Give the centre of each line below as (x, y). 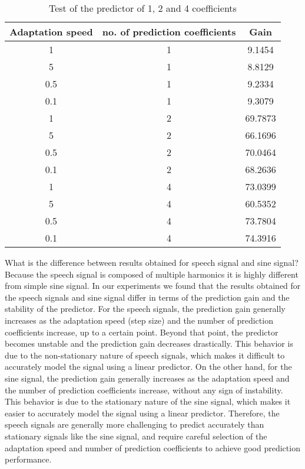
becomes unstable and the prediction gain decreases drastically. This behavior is (149, 343)
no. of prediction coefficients (169, 32)
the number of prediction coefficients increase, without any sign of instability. (144, 390)
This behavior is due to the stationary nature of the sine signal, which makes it (148, 401)
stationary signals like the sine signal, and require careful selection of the (136, 436)
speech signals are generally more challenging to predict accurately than (135, 424)
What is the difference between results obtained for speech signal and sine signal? (152, 262)
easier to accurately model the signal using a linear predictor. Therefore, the (142, 413)
